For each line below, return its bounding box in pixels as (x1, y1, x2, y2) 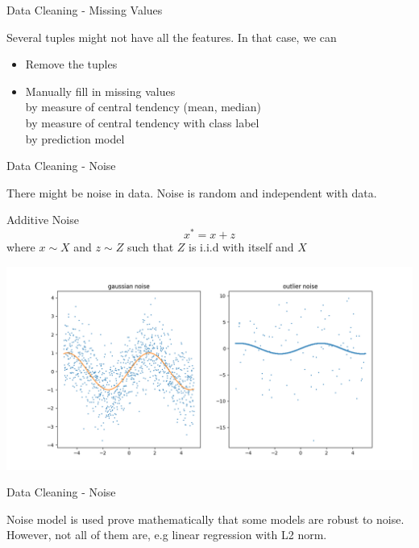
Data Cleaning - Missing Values (6, 2, 163, 18)
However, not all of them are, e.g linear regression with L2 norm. (6, 526, 327, 543)
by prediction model (25, 130, 125, 147)
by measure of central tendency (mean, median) (25, 98, 261, 115)
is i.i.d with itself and (189, 239, 294, 255)
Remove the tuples (25, 56, 118, 73)
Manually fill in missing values (25, 82, 176, 99)
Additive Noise (6, 211, 79, 228)
